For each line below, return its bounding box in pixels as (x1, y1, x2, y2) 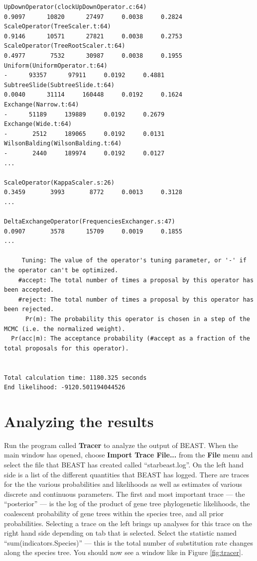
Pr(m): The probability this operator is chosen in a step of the (25, 316, 250, 323)
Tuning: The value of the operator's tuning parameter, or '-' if (21, 257, 247, 264)
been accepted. (4, 286, 54, 294)
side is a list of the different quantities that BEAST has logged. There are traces (4, 469, 250, 479)
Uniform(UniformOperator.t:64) (4, 62, 108, 69)
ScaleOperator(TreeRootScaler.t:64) (4, 42, 126, 50)
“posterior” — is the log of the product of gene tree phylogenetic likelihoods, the (4, 498, 250, 509)
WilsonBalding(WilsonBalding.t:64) (4, 140, 122, 147)
